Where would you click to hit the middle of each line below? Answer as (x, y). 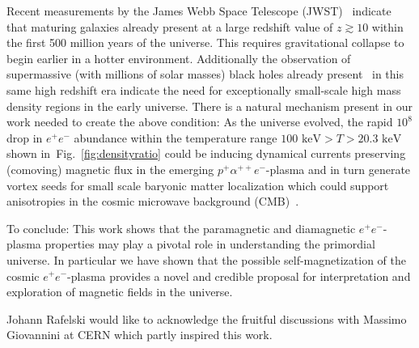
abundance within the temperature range (176, 137)
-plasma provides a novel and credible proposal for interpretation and (239, 276)
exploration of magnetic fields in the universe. (120, 292)
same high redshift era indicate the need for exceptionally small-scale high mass (204, 89)
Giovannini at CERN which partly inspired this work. (140, 335)
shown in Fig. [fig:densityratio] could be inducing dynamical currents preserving (206, 153)
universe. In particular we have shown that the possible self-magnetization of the (206, 259)
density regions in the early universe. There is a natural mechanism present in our (209, 106)
